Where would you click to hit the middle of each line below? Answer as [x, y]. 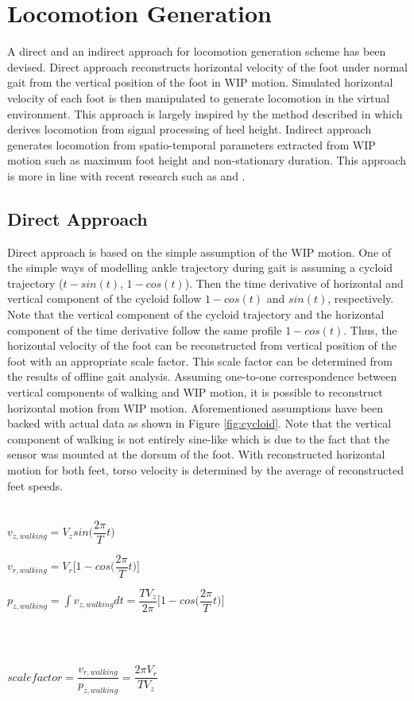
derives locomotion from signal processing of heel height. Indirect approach [190, 129]
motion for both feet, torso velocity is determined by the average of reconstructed [205, 469]
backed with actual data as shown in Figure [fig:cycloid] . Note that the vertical [199, 423]
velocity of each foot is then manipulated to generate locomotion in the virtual [199, 97]
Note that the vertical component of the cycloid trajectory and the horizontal [196, 314]
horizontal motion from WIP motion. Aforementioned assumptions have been [195, 407]
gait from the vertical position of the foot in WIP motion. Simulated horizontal [200, 82]
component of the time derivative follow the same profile [145, 329]
